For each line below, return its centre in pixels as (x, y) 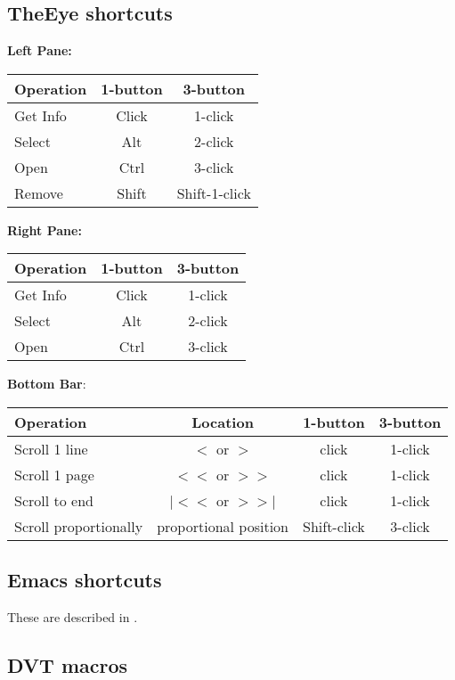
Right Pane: (45, 229)
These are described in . (73, 617)
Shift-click (334, 526)
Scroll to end (54, 500)
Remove (39, 193)
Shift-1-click (214, 193)
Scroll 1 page (54, 474)
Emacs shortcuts (85, 580)
